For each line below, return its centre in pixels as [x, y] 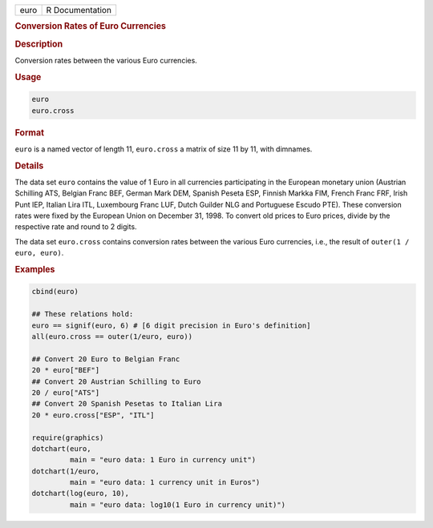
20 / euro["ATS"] [66, 392]
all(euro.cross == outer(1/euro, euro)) [112, 337]
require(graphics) [68, 437]
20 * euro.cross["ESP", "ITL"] [93, 415]
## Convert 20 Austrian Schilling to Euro [116, 381]
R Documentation [79, 10]
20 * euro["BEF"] [66, 370]
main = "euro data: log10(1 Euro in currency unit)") [178, 504]
